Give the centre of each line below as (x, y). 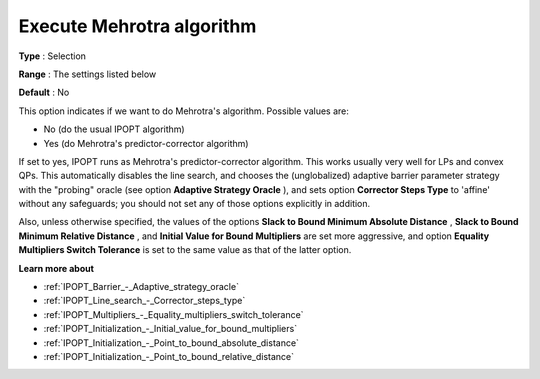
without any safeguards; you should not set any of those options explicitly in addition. (194, 204)
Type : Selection (52, 56)
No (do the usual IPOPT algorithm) (114, 129)
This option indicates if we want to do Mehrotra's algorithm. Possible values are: (184, 111)
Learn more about (56, 268)
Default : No (44, 92)
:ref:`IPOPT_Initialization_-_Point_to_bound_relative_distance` (169, 356)
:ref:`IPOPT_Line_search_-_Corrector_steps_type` (144, 301)
